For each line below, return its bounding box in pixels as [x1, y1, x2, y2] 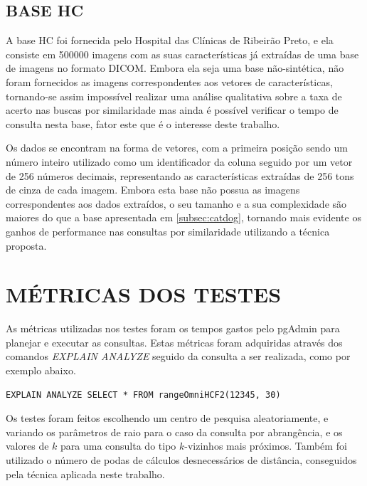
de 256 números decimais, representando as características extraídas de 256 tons [6, 168, 354, 183]
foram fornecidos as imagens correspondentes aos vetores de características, [6, 74, 333, 89]
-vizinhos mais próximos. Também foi [184, 438, 347, 453]
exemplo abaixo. [6, 363, 76, 378]
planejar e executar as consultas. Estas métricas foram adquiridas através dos [6, 334, 343, 349]
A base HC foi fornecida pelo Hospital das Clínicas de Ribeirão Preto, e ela [6, 33, 334, 48]
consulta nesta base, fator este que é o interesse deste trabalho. [6, 116, 280, 131]
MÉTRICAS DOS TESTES [6, 280, 282, 309]
